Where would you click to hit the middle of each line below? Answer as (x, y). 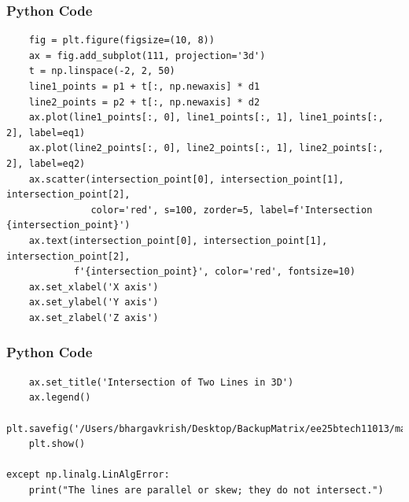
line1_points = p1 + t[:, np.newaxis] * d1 (144, 87)
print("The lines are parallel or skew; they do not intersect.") (206, 490)
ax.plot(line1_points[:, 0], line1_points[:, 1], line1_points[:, (206, 118)
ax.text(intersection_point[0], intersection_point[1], (178, 240)
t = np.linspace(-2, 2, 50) (102, 71)
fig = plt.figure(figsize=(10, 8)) (122, 41)
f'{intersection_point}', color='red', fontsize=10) (214, 272)
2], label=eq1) (46, 133)
